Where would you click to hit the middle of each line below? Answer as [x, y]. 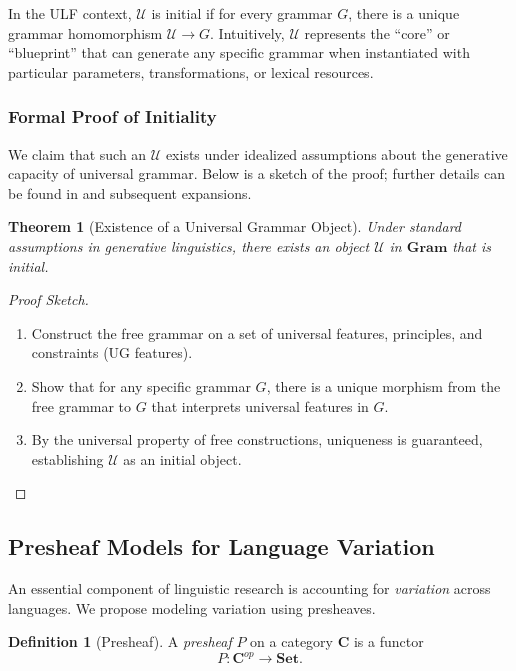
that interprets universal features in [260, 405]
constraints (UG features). [112, 352]
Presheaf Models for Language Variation [221, 546]
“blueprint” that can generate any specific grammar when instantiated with [239, 52]
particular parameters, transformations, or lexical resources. [191, 71]
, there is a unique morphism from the [383, 385]
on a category [291, 641]
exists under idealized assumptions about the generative [336, 153]
